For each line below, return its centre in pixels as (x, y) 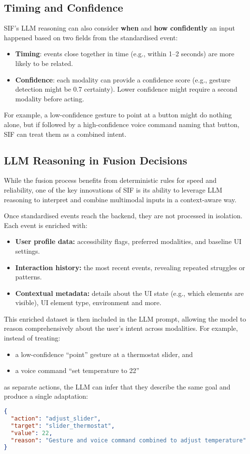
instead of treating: (32, 338)
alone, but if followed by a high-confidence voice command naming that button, (122, 124)
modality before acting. (50, 98)
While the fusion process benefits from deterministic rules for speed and (110, 180)
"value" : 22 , (32, 433)
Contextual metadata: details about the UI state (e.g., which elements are (129, 293)
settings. (28, 251)
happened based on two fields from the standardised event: (91, 37)
